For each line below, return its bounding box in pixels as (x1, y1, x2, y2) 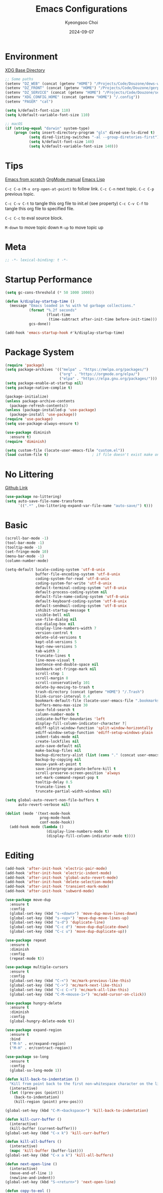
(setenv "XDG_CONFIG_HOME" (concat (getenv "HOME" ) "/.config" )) (5, 95, 140, 100)
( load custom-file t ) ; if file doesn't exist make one (5, 452, 162, 457)
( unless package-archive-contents (5, 398, 75, 403)
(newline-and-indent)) (9, 1175, 55, 1180)
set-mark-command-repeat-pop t (35, 775, 98, 780)
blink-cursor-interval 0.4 (35, 694, 90, 699)
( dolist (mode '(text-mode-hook (5, 811, 70, 816)
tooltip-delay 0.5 (35, 780, 73, 785)
